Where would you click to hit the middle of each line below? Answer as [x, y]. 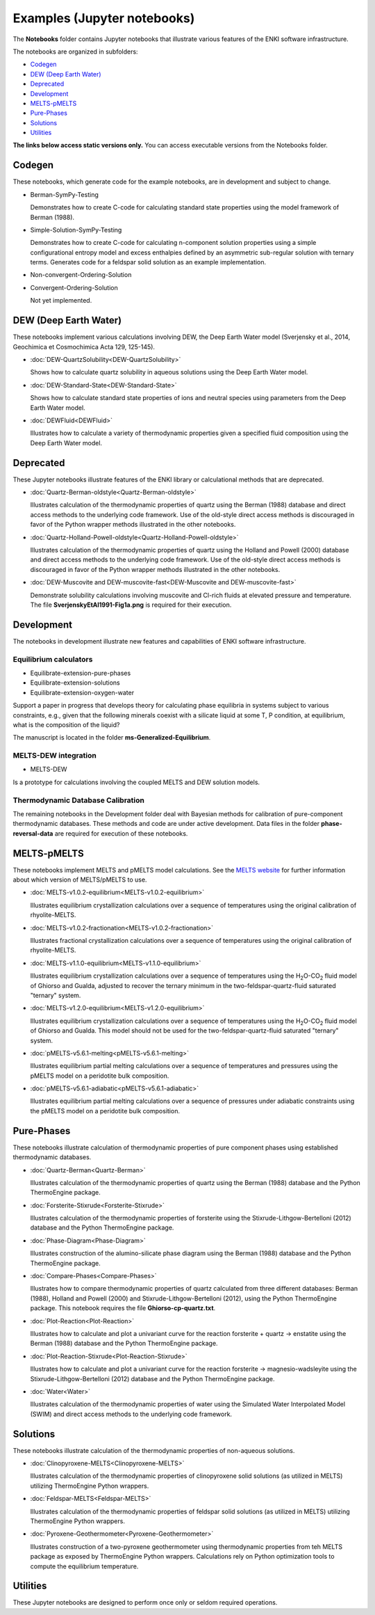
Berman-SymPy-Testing [64, 194]
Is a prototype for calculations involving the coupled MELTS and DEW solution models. [136, 782]
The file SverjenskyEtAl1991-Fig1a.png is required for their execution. [131, 605]
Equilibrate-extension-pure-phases [81, 673]
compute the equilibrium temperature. [84, 1566]
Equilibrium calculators [53, 659]
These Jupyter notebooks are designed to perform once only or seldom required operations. [145, 1602]
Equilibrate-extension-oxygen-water [82, 692]
